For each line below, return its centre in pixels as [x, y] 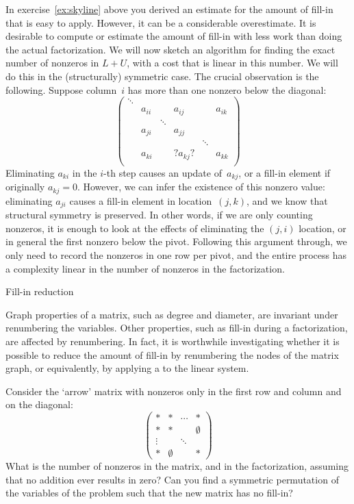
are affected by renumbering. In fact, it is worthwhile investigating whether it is [173, 341]
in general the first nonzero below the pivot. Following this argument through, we [176, 241]
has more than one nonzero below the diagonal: [227, 89]
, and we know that [287, 200]
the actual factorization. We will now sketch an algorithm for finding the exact [170, 49]
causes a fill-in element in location [141, 200]
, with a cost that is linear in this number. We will [232, 63]
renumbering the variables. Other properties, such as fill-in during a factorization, [177, 328]
